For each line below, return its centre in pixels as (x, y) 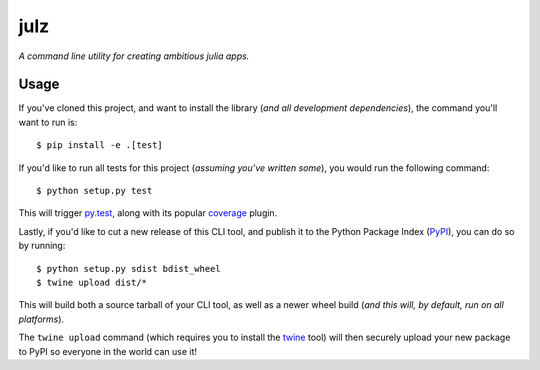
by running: (42, 246)
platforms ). (41, 319)
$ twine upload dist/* (92, 282)
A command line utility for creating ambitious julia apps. (134, 56)
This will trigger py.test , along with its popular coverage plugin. (148, 213)
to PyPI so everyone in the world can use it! (108, 351)
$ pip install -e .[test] (100, 145)
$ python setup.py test (94, 191)
